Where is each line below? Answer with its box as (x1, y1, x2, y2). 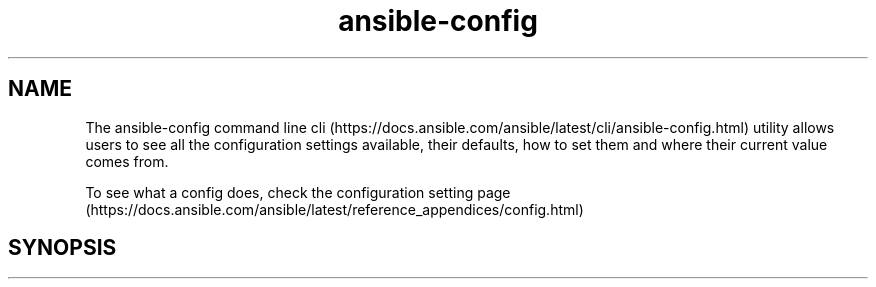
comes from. (85, 152, 169, 170)
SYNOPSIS (8, 235, 117, 261)
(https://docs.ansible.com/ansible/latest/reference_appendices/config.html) (85, 200, 584, 218)
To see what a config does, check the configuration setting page (85, 183, 511, 201)
